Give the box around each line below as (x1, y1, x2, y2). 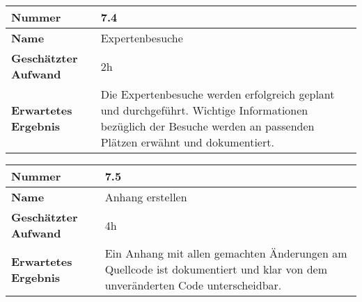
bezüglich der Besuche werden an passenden (100, 118, 315, 134)
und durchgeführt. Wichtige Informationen (100, 102, 308, 118)
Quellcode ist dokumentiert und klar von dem (104, 261, 327, 277)
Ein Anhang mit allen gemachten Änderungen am (104, 245, 347, 261)
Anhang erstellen (104, 189, 187, 205)
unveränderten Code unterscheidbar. (104, 277, 282, 293)
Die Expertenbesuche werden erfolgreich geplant (100, 86, 335, 102)
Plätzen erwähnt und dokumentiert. (100, 134, 274, 150)
